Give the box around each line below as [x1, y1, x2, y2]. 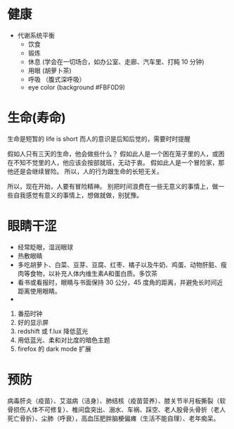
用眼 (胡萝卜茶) [27, 66, 72, 75]
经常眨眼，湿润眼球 [17, 242, 74, 251]
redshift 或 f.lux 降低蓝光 [17, 327, 89, 335]
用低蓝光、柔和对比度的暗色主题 [17, 335, 110, 344]
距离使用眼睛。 [17, 287, 61, 295]
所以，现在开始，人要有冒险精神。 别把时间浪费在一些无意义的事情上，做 [7, 182, 219, 190]
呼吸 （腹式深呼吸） [27, 75, 86, 83]
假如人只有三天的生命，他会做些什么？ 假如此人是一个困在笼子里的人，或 [7, 149, 219, 158]
